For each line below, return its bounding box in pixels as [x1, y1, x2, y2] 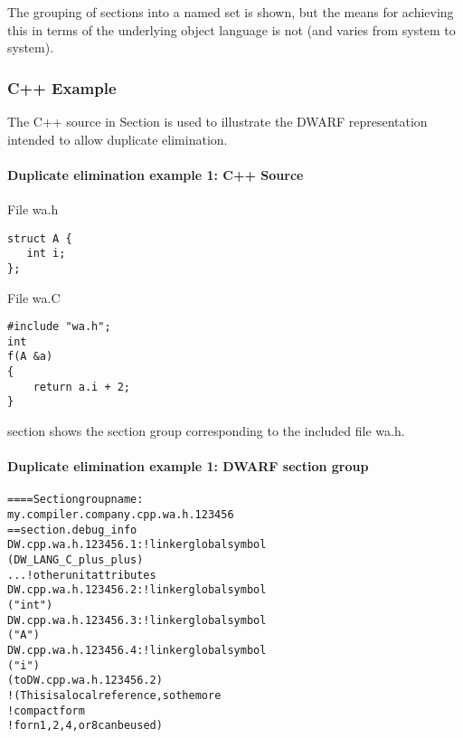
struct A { [7, 232, 72, 245]
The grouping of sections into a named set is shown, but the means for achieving [7, 3, 454, 21]
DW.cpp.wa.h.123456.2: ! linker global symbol [7, 583, 267, 597]
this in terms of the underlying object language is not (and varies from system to [7, 20, 456, 39]
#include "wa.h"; [7, 320, 111, 334]
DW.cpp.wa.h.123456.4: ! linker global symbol [7, 644, 267, 658]
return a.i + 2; [33, 380, 131, 393]
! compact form [7, 704, 85, 717]
